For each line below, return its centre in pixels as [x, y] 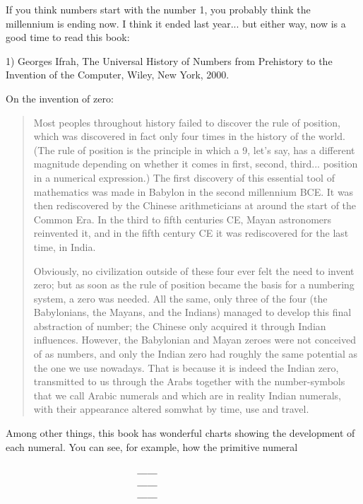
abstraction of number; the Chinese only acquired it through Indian [180, 326]
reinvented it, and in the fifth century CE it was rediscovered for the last [191, 233]
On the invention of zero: [60, 98]
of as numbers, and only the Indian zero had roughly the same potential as [195, 354]
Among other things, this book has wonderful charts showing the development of [180, 433]
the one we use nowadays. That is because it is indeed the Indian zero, [186, 367]
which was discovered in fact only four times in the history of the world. [189, 136]
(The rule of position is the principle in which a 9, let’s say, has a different [194, 150]
